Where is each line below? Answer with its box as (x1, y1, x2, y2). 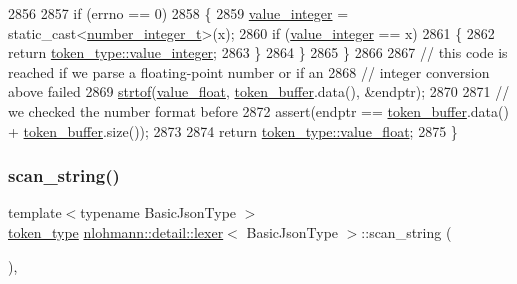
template (8, 202, 62, 223)
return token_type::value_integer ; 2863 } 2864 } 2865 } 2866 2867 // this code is (8, 42, 508, 63)
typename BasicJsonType (80, 202, 237, 223)
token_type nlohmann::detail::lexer (8, 221, 224, 242)
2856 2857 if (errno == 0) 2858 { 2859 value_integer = (8, 3, 349, 23)
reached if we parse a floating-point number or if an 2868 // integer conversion (8, 61, 490, 82)
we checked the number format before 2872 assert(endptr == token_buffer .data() (8, 100, 509, 121)
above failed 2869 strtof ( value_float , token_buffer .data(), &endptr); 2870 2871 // (8, 81, 510, 102)
